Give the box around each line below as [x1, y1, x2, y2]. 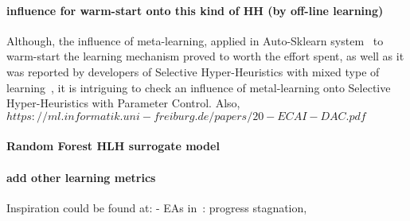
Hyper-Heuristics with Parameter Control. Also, [6, 95, 240, 111]
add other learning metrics [6, 169, 156, 185]
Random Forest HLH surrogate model [6, 138, 220, 154]
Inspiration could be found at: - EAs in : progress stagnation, [6, 199, 307, 215]
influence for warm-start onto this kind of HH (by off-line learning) [6, 2, 384, 18]
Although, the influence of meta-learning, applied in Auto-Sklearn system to [6, 32, 384, 48]
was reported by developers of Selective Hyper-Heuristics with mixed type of [6, 63, 380, 79]
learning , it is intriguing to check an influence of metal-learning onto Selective [6, 79, 391, 95]
